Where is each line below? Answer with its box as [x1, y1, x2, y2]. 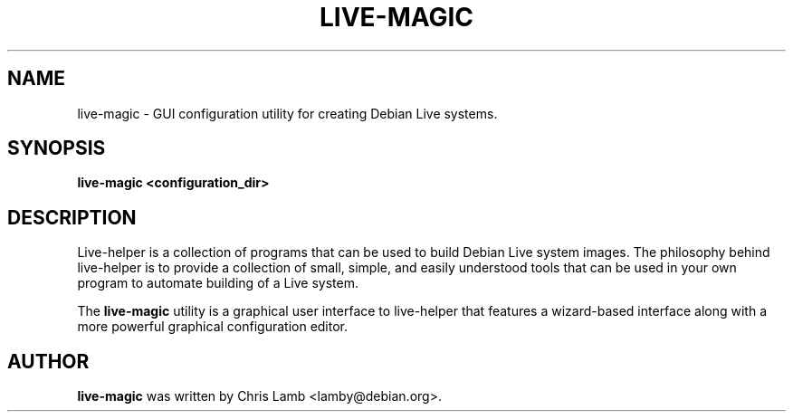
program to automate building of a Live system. [77, 275, 358, 291]
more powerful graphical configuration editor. [77, 319, 349, 335]
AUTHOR [7, 349, 90, 373]
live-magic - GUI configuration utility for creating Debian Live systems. [77, 105, 498, 121]
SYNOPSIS [7, 137, 106, 160]
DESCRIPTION [7, 205, 137, 229]
